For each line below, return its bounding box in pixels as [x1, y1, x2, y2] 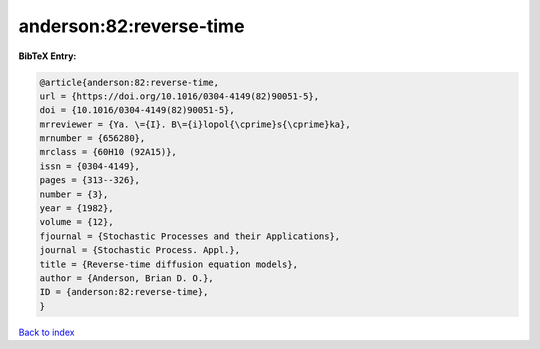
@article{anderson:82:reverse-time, [39, 76, 220, 88]
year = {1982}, [39, 203, 114, 214]
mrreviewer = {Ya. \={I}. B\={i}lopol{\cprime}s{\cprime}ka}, [39, 118, 351, 130]
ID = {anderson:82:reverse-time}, [39, 286, 209, 298]
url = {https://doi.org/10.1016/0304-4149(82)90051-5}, [39, 90, 320, 102]
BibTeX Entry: [18, 50, 77, 62]
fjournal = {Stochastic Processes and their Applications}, [39, 230, 341, 242]
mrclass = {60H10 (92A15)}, [39, 146, 177, 158]
